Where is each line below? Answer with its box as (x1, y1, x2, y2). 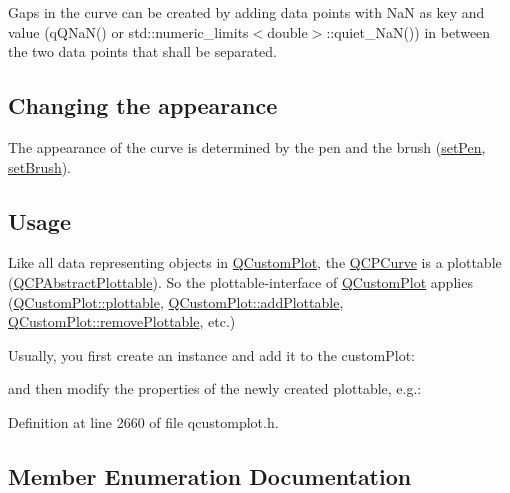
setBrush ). (8, 156, 72, 177)
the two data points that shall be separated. (8, 41, 277, 62)
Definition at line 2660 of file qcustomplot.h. (8, 411, 279, 432)
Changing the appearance (8, 90, 278, 121)
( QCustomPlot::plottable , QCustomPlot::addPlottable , (8, 291, 344, 312)
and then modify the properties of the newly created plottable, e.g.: (8, 378, 422, 399)
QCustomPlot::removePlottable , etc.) (8, 311, 236, 332)
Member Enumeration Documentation (8, 460, 412, 491)
